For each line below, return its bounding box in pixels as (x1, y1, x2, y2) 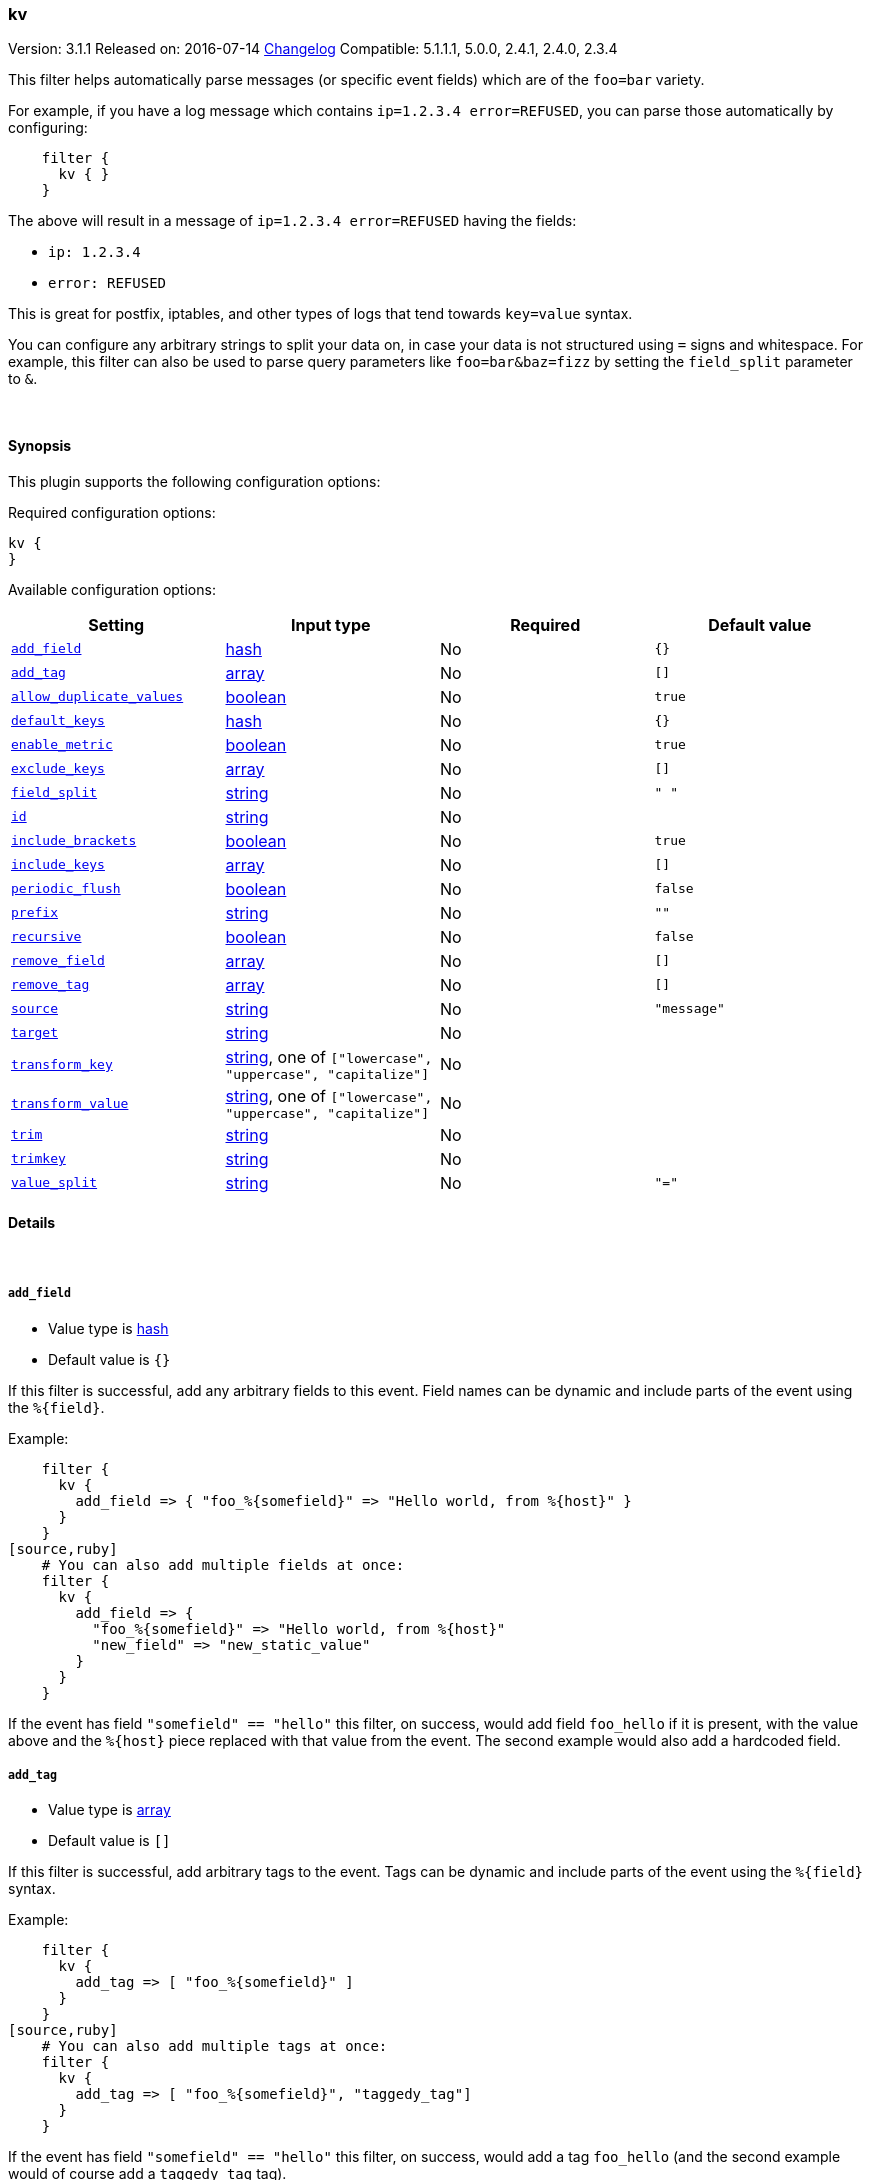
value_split (11, 1175, 98, 1191)
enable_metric (11, 737, 113, 753)
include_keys (11, 857, 105, 873)
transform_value (11, 1095, 129, 1111)
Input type (290, 614, 371, 635)
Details (8, 1214, 56, 1232)
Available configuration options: (8, 580, 216, 598)
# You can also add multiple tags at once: (41, 2038, 388, 2055)
